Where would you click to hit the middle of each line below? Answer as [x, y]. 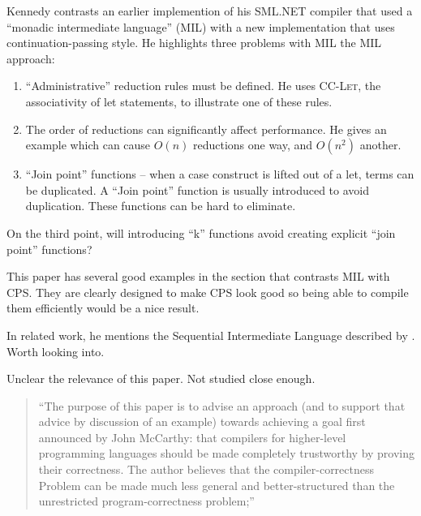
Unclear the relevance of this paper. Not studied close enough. [161, 378]
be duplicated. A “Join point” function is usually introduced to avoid [197, 189]
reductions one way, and [253, 145]
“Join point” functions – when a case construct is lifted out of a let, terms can [220, 174]
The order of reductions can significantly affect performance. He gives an [206, 129]
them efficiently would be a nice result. [103, 308]
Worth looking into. [56, 351]
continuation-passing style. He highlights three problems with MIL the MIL [194, 43]
